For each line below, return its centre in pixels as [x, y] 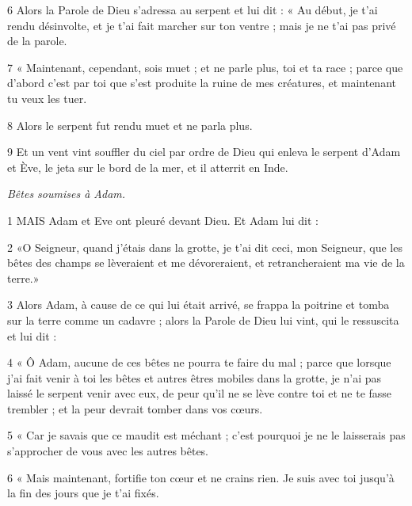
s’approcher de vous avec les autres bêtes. [108, 451]
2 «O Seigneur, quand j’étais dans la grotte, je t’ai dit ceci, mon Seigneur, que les [205, 247]
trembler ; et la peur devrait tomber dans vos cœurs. [135, 408]
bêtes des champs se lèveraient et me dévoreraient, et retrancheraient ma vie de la [206, 263]
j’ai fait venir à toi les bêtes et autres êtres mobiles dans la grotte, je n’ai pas [194, 377]
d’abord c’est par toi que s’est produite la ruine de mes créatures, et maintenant [202, 83]
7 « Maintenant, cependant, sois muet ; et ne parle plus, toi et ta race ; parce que [205, 67]
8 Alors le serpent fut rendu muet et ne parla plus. [130, 125]
